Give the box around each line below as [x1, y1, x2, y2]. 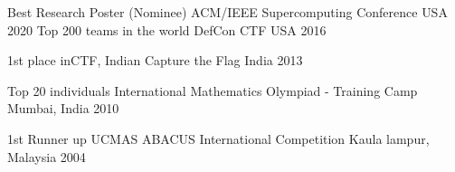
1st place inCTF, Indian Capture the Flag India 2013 [7, 51, 303, 70]
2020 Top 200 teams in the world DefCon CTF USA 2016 [7, 20, 327, 39]
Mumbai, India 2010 [7, 99, 119, 118]
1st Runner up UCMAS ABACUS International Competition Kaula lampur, [7, 129, 430, 148]
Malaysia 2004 [7, 147, 86, 166]
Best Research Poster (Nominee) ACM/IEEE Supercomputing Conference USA [7, 3, 448, 21]
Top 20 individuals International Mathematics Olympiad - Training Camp [7, 81, 418, 100]
